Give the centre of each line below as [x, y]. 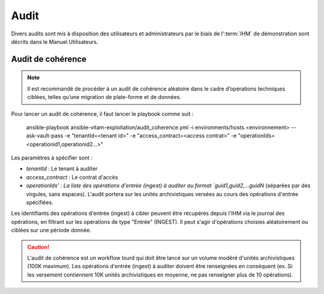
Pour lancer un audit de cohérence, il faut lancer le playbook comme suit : [102, 113]
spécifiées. [40, 202]
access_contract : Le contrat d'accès [72, 177]
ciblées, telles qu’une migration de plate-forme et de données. [104, 97]
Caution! [38, 247]
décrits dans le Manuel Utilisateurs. [55, 41]
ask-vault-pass [45, 136]
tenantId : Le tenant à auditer [62, 169]
